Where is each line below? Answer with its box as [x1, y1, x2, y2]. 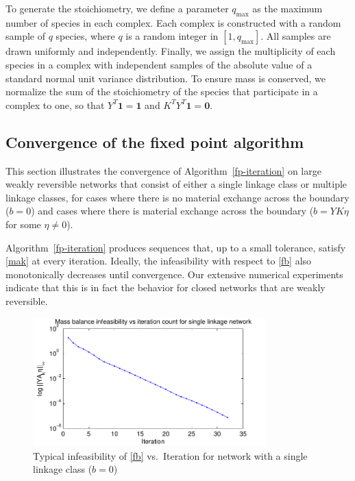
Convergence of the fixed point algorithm [5, 131, 304, 152]
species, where [56, 29, 115, 43]
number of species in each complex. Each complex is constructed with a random [5, 15, 341, 29]
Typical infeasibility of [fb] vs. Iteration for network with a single [33, 448, 308, 463]
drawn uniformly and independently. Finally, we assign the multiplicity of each [5, 44, 336, 58]
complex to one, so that [5, 97, 105, 112]
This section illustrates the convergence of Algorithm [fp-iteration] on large [5, 163, 321, 177]
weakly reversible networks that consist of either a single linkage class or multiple [5, 177, 347, 191]
